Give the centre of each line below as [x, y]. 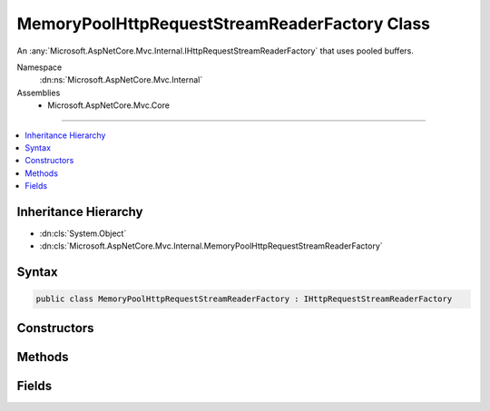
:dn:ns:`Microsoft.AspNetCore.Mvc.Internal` [121, 80]
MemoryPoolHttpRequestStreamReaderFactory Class [224, 24]
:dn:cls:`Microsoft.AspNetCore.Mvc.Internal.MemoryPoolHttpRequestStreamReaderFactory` [211, 246]
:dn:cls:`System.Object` [83, 233]
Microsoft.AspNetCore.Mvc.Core [108, 105]
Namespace [39, 67]
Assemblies [39, 93]
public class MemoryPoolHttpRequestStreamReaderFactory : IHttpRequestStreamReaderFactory [244, 299]
